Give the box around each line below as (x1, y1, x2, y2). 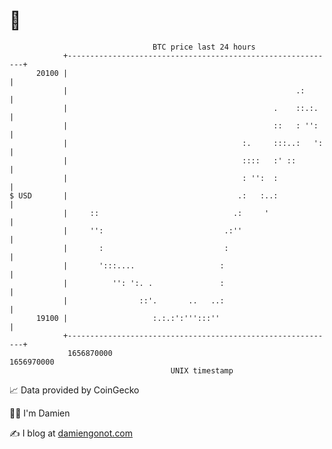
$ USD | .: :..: (9, 190, 279, 201)
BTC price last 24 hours (152, 42, 256, 52)
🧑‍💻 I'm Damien (9, 407, 71, 419)
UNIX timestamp (170, 365, 234, 376)
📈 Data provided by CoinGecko (9, 384, 140, 396)
